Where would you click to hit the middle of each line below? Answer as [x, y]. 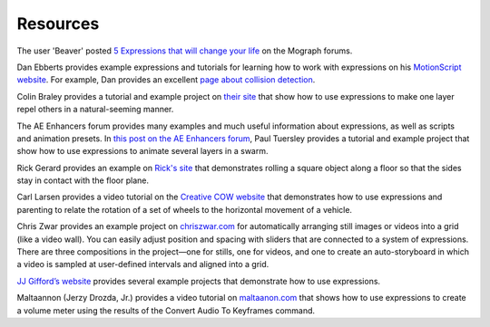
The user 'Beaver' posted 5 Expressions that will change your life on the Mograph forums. [185, 51]
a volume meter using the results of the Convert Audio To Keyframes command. [166, 310]
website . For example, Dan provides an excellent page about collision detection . [166, 80]
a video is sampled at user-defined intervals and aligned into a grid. [143, 264]
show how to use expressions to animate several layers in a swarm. [142, 151]
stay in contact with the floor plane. [83, 180]
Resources [58, 24]
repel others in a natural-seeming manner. [95, 110]
